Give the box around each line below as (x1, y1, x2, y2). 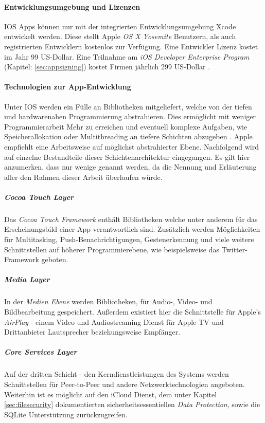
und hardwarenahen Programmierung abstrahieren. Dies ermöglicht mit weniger (4, 111, 256, 122)
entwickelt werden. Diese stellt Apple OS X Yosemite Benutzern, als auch (4, 31, 236, 42)
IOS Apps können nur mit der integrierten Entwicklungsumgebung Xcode (4, 21, 236, 31)
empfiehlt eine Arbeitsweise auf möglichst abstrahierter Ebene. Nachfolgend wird (4, 141, 259, 152)
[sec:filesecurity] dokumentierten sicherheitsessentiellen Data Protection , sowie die (4, 399, 260, 410)
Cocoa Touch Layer (4, 191, 74, 202)
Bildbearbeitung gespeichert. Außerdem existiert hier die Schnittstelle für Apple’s (4, 306, 261, 317)
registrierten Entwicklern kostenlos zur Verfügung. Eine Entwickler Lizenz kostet (4, 41, 258, 51)
